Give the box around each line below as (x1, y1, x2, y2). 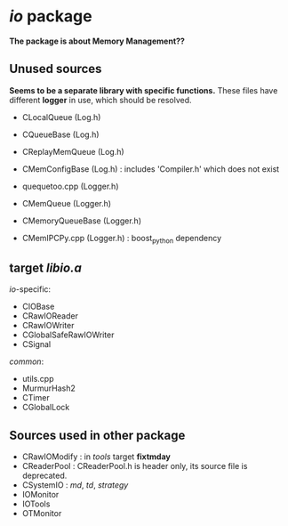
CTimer (21, 392, 51, 403)
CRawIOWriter (21, 320, 75, 331)
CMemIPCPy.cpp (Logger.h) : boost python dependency (21, 232, 222, 246)
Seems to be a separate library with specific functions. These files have (9, 85, 278, 95)
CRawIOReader (21, 311, 78, 321)
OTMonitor (21, 508, 62, 519)
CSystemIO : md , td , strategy (21, 480, 129, 490)
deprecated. (21, 470, 68, 481)
